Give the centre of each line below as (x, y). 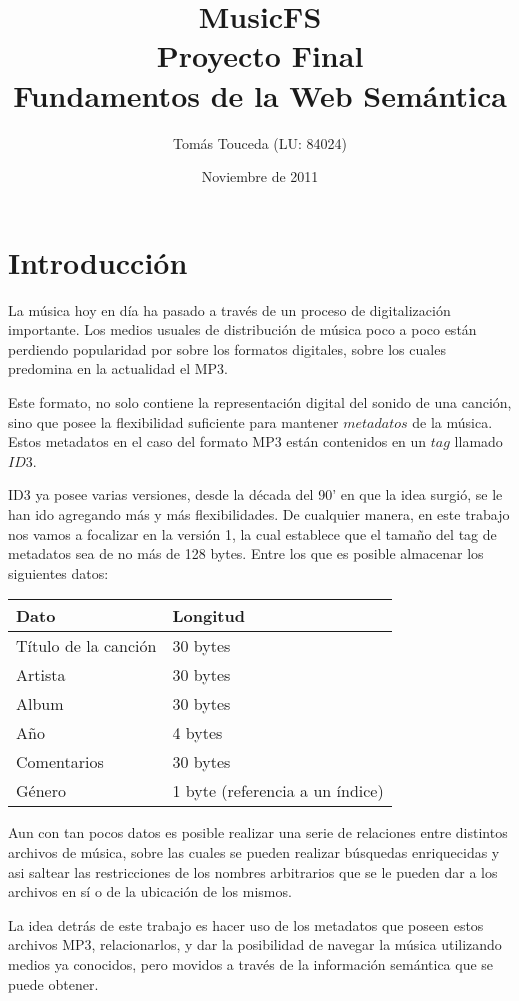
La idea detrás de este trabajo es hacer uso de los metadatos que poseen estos (246, 924)
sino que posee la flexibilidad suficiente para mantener (173, 421)
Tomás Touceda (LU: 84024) (260, 142)
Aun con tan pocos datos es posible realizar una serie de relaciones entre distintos (258, 832)
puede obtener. (53, 983)
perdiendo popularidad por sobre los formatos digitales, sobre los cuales (227, 348)
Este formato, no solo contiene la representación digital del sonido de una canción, (260, 402)
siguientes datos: (58, 572)
